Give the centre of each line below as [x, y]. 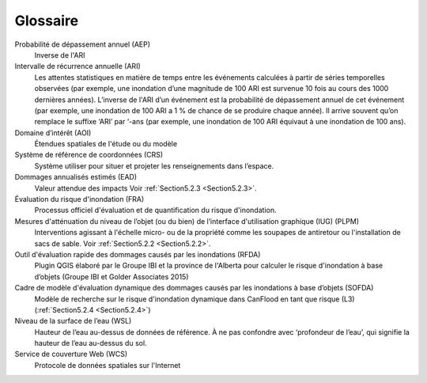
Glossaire [47, 21]
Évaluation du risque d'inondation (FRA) [79, 199]
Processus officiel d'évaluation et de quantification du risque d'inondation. [155, 210]
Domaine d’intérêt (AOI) [53, 133]
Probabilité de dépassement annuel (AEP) [82, 44]
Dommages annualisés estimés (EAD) [76, 177]
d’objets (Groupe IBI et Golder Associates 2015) [111, 276]
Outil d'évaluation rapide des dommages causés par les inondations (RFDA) [138, 254]
